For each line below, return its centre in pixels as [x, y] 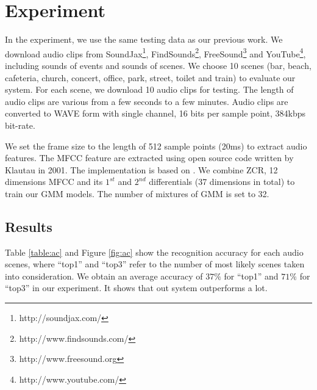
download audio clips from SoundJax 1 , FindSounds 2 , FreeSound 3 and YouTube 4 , [155, 52]
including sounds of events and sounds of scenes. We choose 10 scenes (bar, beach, [158, 65]
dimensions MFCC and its [54, 182]
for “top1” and [251, 276]
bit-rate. [20, 125]
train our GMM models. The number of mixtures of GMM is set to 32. [137, 193]
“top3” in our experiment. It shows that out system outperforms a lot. [136, 288]
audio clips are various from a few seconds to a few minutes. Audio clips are [147, 101]
